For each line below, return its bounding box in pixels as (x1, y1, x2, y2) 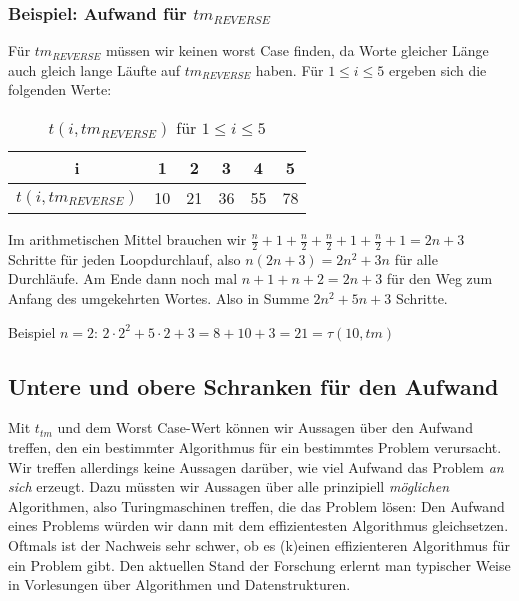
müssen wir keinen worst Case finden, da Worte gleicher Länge (105, 40, 489, 61)
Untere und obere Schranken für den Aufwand (8, 370, 499, 401)
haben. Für (255, 59, 324, 80)
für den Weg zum (386, 268, 493, 289)
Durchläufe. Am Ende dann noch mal (8, 268, 238, 289)
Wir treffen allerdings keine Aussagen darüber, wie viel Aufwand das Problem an (8, 456, 504, 477)
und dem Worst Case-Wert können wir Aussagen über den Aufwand (57, 417, 473, 438)
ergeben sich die (388, 59, 487, 80)
